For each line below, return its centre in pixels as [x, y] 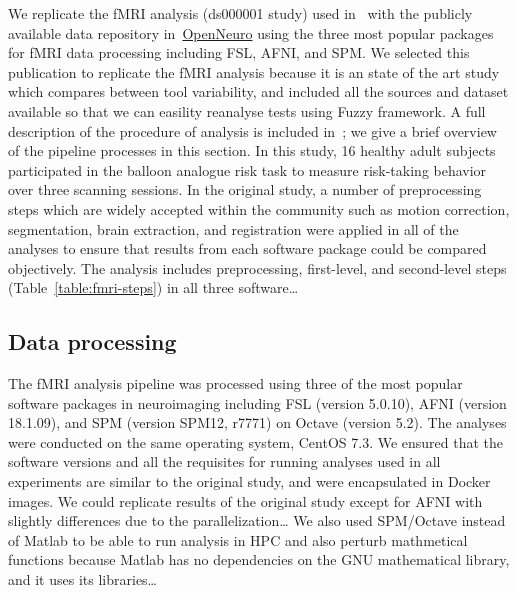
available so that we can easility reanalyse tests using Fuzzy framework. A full [247, 110]
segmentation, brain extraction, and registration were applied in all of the [233, 228]
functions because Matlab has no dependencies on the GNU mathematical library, [259, 559]
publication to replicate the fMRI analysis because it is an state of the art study [254, 71]
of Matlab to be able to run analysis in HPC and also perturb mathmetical [238, 539]
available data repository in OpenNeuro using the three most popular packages [251, 32]
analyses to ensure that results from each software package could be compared [247, 248]
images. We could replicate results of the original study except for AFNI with [245, 500]
